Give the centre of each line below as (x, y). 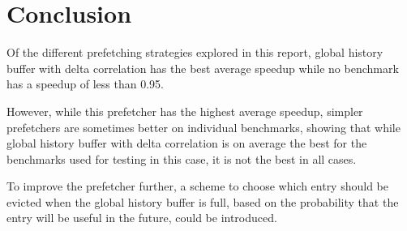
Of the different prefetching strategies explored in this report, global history (195, 52)
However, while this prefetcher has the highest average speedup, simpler (185, 111)
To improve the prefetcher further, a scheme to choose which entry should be (197, 186)
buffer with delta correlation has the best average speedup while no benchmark (203, 68)
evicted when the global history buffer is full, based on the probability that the (203, 201)
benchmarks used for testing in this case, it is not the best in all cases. (182, 158)
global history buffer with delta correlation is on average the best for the (187, 143)
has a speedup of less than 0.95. (85, 84)
